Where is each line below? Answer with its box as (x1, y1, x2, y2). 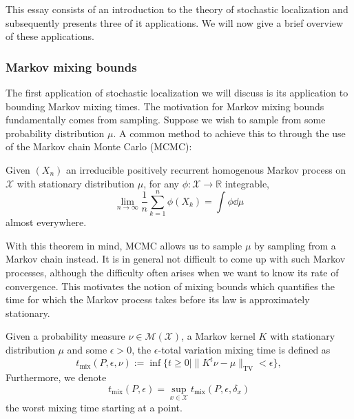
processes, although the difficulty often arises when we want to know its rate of (6, 265, 339, 280)
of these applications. (6, 29, 94, 43)
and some (67, 343, 107, 357)
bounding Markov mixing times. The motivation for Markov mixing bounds (6, 99, 324, 113)
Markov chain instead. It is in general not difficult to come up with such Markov (6, 252, 346, 266)
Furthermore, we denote (6, 369, 107, 384)
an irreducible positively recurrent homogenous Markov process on (65, 162, 346, 176)
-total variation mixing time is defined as (158, 343, 331, 357)
